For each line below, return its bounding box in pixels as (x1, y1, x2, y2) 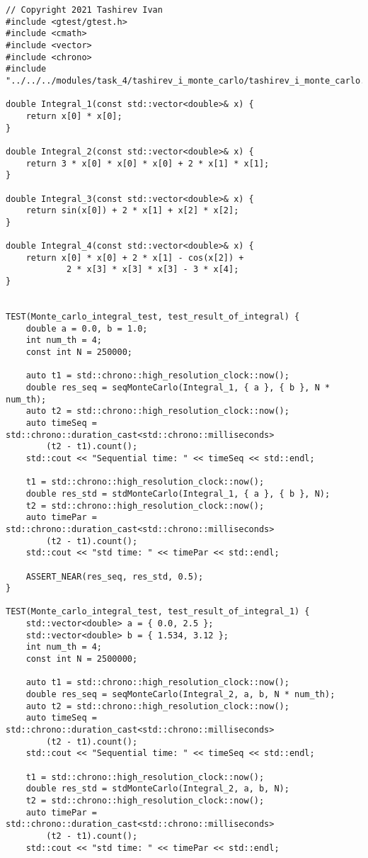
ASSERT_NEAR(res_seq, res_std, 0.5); (25, 571, 204, 582)
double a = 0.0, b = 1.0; (25, 323, 148, 334)
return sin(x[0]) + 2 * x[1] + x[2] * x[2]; (25, 205, 239, 216)
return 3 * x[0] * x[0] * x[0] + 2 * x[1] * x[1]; (25, 158, 270, 169)
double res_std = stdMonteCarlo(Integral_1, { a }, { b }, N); (25, 488, 330, 499)
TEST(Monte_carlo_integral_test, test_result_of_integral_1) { (6, 606, 310, 617)
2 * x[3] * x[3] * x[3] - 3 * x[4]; (66, 264, 239, 275)
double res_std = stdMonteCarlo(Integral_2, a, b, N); (25, 784, 289, 794)
